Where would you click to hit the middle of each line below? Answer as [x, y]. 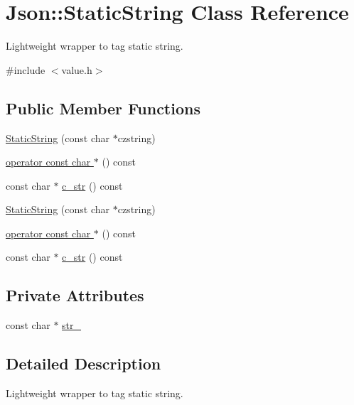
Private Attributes [75, 295]
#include [26, 69]
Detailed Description [84, 363]
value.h [77, 69]
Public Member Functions [103, 108]
